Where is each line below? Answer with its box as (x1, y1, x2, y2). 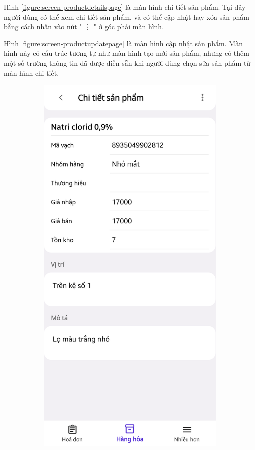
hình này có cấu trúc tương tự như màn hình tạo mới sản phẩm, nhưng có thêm (4, 48, 249, 58)
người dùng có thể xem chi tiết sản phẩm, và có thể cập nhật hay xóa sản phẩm (4, 11, 249, 22)
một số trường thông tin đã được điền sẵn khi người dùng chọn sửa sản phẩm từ (4, 57, 251, 68)
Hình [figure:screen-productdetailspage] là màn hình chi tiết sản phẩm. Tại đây (4, 2, 246, 12)
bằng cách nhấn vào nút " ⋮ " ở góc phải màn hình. (4, 21, 164, 32)
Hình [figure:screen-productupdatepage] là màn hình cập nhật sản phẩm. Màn (4, 38, 243, 48)
